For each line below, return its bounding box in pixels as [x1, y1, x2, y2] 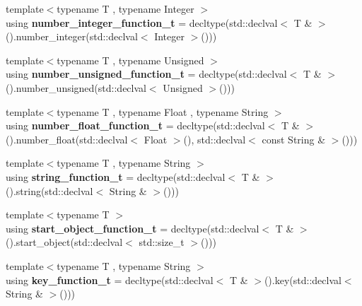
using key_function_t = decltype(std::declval [6, 272, 214, 287]
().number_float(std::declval [6, 131, 128, 146]
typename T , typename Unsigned [57, 52, 204, 67]
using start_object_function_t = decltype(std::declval [6, 220, 259, 235]
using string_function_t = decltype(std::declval [6, 169, 226, 184]
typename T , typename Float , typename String [57, 104, 269, 119]
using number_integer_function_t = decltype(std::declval [6, 15, 278, 30]
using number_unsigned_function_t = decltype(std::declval [6, 66, 287, 81]
